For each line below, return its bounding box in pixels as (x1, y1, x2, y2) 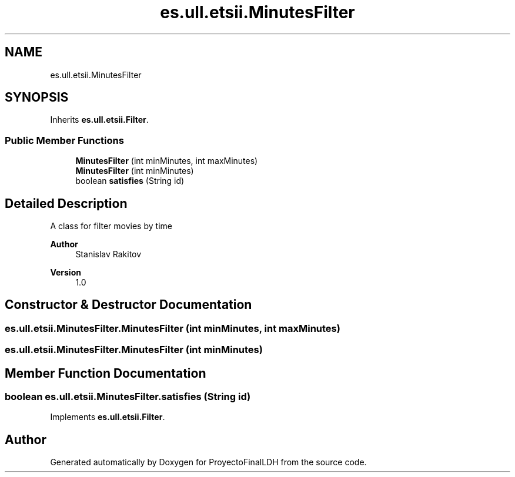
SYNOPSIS (5, 90, 69, 105)
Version (50, 267, 81, 278)
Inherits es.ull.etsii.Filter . (50, 115, 149, 125)
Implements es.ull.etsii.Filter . (50, 412, 165, 422)
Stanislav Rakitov (75, 249, 142, 260)
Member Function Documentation (5, 365, 206, 381)
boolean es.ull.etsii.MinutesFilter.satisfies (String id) (5, 391, 251, 403)
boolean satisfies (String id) (75, 176, 185, 186)
